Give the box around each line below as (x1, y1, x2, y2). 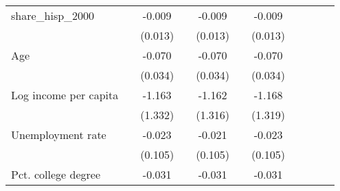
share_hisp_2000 (11, 8, 95, 23)
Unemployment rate (11, 127, 106, 142)
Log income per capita (11, 87, 119, 103)
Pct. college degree (11, 166, 101, 182)
